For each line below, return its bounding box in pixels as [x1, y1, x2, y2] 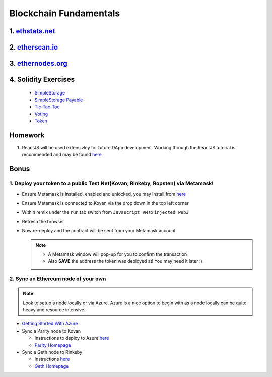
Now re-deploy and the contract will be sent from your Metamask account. [22, 228, 177, 234]
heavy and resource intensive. [23, 307, 86, 313]
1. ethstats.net [9, 27, 55, 35]
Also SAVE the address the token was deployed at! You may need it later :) [48, 258, 202, 264]
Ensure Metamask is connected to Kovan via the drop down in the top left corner [22, 200, 189, 206]
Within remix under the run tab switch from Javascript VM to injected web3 [22, 209, 189, 215]
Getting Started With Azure [22, 321, 78, 327]
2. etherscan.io [9, 43, 58, 52]
